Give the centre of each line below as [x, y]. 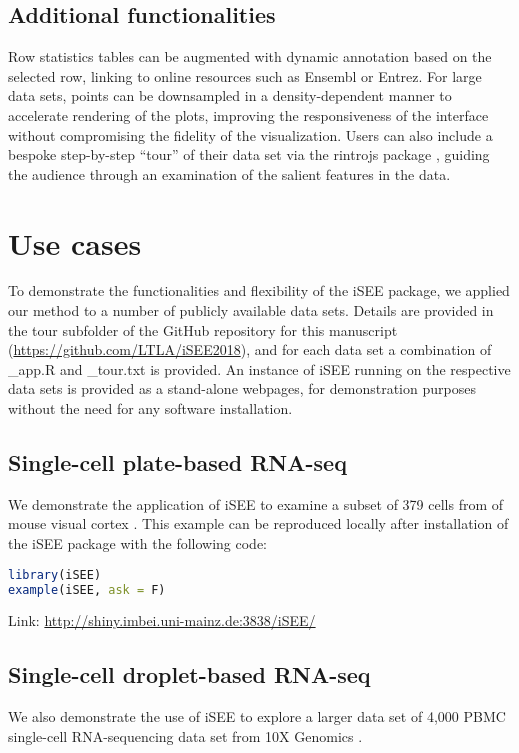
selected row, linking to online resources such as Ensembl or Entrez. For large [245, 75]
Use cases [75, 242]
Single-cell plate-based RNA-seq [177, 462]
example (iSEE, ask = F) [87, 589]
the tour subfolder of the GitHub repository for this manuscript [203, 329]
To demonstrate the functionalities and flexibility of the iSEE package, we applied [259, 290]
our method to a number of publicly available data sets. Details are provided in [251, 310]
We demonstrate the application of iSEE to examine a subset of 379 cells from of [256, 503]
